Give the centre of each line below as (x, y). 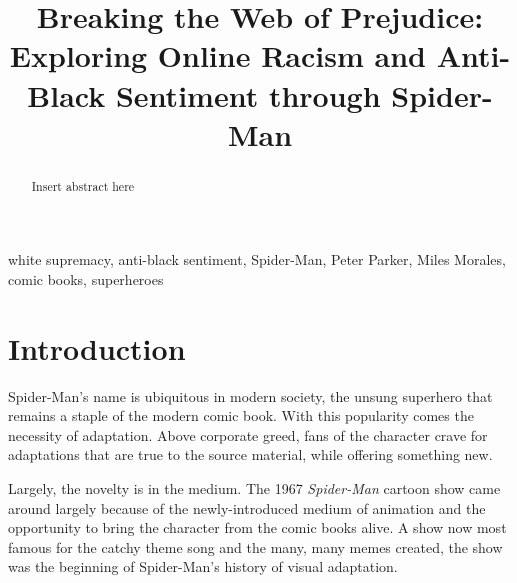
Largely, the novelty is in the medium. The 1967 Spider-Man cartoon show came (254, 488)
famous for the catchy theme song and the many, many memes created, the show (255, 546)
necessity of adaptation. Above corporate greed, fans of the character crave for (248, 434)
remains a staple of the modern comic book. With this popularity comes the (241, 415)
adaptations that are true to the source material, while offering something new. (250, 454)
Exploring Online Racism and (217, 55)
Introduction (97, 347)
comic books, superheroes (86, 278)
